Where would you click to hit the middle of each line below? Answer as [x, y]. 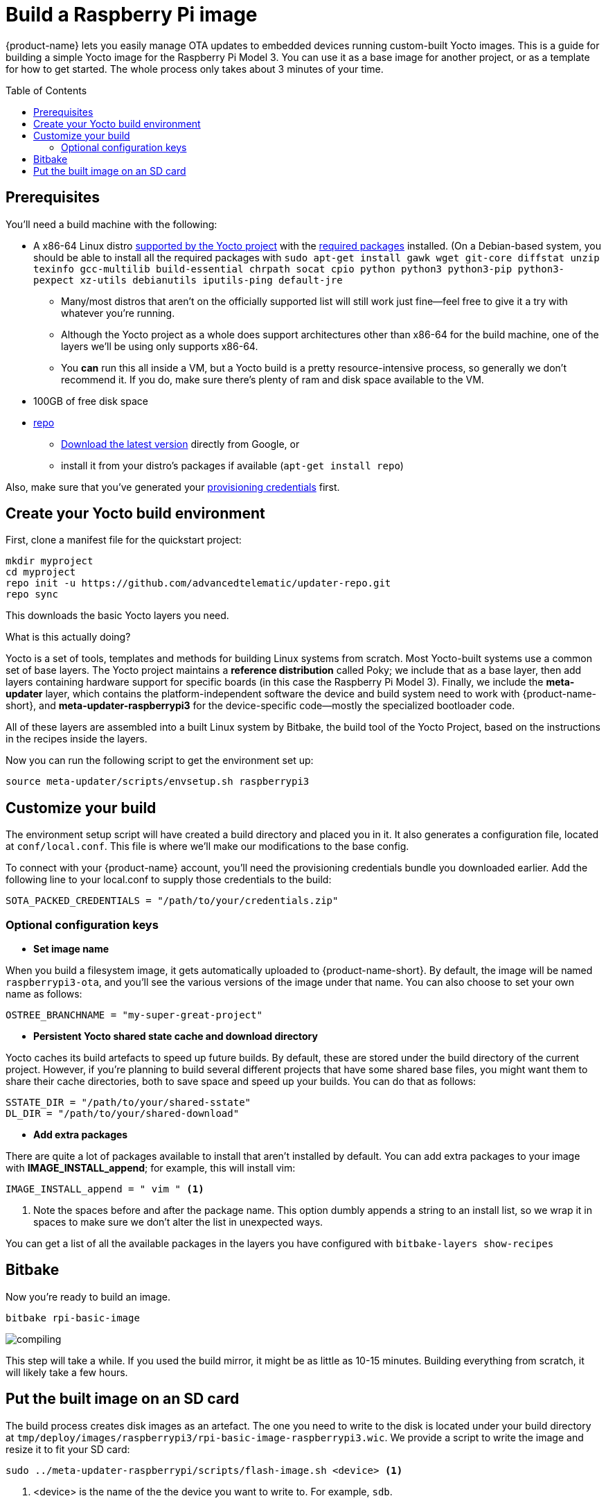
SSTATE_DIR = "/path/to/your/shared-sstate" [128, 1103]
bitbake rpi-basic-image [73, 1318]
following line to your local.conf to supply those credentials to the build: [169, 880]
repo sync [32, 594]
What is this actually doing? [68, 637]
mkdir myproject [50, 561]
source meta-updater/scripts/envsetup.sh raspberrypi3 [158, 782]
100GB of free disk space [91, 401]
